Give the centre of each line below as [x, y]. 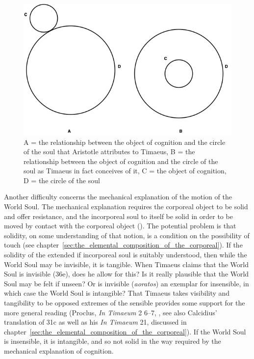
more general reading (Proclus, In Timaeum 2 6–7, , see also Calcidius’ [111, 312]
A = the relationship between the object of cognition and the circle [125, 142]
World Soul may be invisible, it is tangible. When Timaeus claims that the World [126, 264]
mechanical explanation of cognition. [59, 350]
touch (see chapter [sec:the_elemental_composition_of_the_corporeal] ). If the [123, 245]
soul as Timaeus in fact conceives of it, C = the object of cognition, [125, 171]
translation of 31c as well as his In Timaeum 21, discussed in [95, 322]
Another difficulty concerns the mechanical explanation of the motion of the [118, 197]
